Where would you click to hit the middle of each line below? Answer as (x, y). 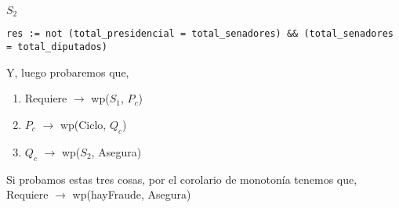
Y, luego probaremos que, (68, 72)
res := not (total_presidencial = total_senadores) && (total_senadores (200, 34)
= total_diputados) (57, 47)
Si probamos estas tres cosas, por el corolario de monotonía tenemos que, (182, 179)
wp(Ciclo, (83, 124)
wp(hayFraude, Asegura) (132, 194)
